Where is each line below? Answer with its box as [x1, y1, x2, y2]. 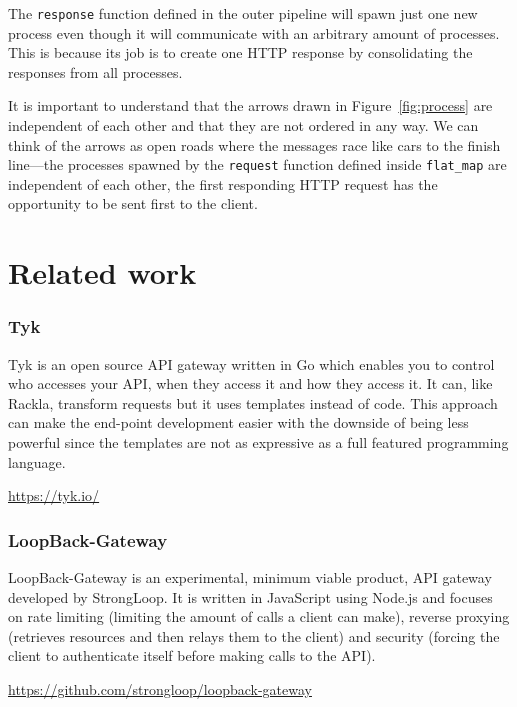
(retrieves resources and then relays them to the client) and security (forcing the [8, 625, 500, 646]
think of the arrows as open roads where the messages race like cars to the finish [8, 134, 501, 155]
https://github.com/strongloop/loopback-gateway [8, 679, 312, 699]
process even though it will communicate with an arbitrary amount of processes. [8, 22, 500, 43]
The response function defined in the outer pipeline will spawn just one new [8, 3, 478, 23]
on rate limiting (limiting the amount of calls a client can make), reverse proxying [8, 606, 510, 627]
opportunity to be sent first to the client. [8, 193, 258, 214]
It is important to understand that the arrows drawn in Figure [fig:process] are [8, 95, 493, 116]
